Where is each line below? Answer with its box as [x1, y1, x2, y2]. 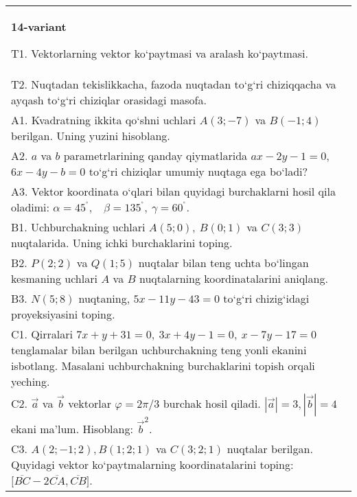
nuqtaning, [78, 290, 130, 306]
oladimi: [11, 199, 50, 215]
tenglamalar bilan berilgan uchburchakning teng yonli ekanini [11, 342, 307, 358]
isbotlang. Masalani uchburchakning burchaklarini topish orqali [11, 358, 315, 373]
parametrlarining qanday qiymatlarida [63, 148, 248, 163]
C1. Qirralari [11, 326, 73, 342]
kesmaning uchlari [11, 270, 97, 286]
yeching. [11, 373, 50, 389]
